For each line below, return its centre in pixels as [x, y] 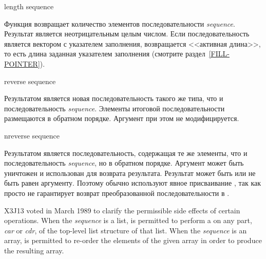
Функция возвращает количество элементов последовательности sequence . [120, 23]
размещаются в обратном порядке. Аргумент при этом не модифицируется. [122, 118]
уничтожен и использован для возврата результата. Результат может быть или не [130, 173]
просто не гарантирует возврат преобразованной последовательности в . [117, 193]
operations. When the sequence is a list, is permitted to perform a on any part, [128, 220]
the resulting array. [34, 250]
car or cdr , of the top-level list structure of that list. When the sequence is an [126, 230]
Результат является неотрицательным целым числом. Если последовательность [127, 34]
